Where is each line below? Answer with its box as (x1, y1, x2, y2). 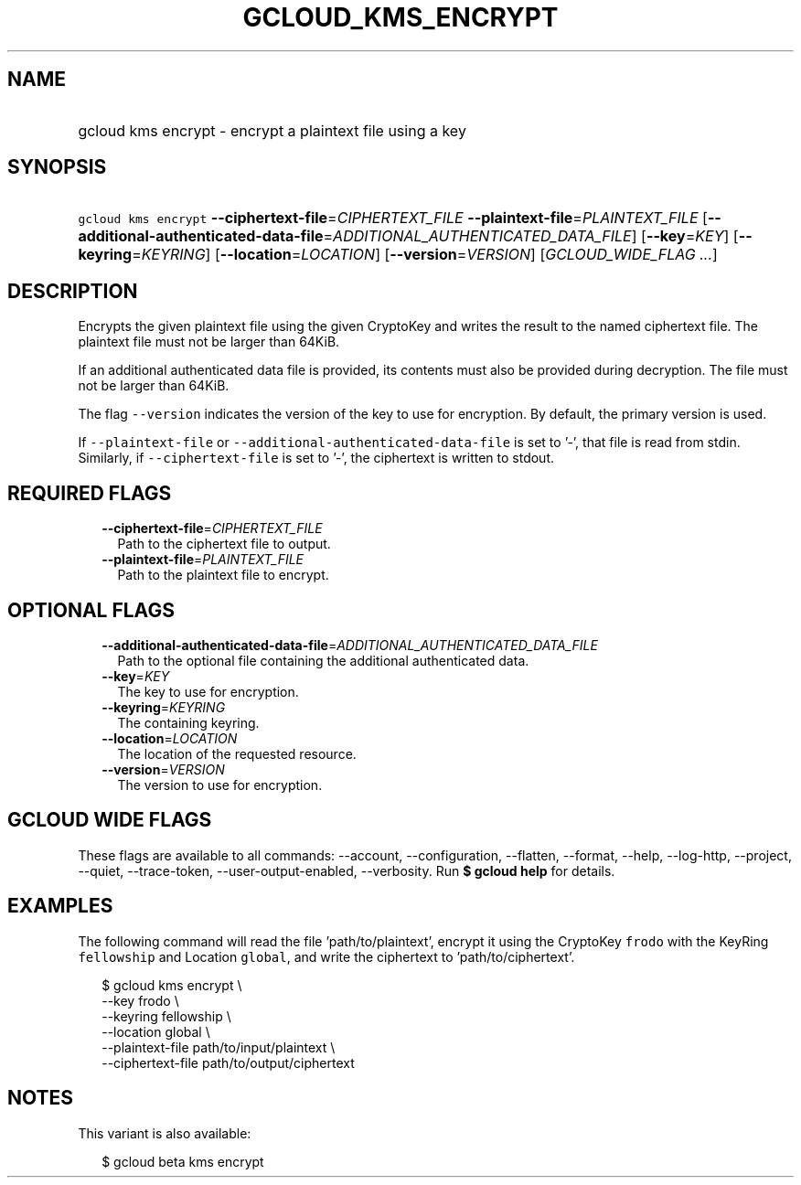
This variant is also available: (78, 1125, 251, 1141)
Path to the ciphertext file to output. (117, 536, 331, 552)
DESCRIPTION (7, 279, 138, 303)
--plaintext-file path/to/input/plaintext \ (101, 1039, 336, 1055)
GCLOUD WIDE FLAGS (7, 808, 212, 832)
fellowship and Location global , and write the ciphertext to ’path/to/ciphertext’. (78, 948, 575, 965)
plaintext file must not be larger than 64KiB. (78, 334, 340, 350)
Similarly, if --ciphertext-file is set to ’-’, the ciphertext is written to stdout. (78, 450, 555, 466)
